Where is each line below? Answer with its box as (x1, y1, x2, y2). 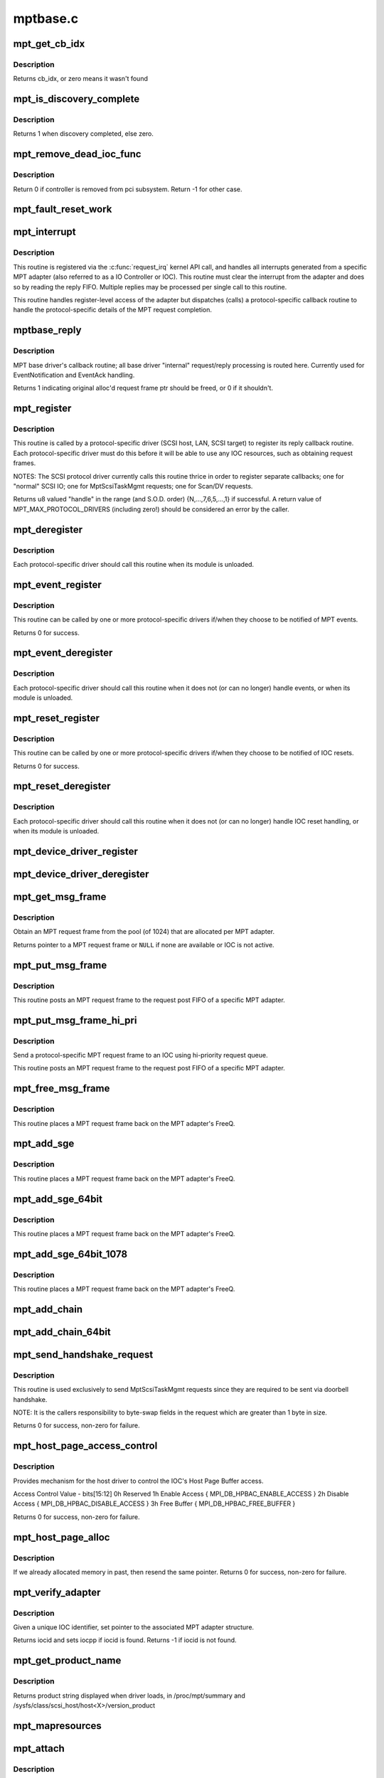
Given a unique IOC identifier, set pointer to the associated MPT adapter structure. (13, 1623, 255, 1631)
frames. (13, 459, 36, 467)
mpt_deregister (13, 523, 83, 536)
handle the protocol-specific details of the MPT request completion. (13, 306, 213, 314)
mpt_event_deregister (13, 647, 113, 659)
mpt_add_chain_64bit (13, 1326, 112, 1338)
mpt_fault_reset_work (13, 203, 112, 215)
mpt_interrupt (13, 226, 76, 238)
